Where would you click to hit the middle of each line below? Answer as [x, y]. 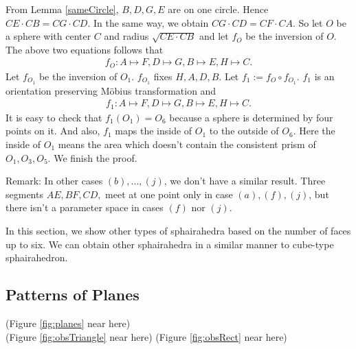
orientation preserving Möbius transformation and [111, 90]
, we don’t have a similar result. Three [245, 181]
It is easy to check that [54, 117]
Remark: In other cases [54, 181]
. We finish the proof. [92, 157]
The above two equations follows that [85, 49]
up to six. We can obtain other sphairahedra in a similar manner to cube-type [170, 244]
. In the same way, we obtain [148, 22]
